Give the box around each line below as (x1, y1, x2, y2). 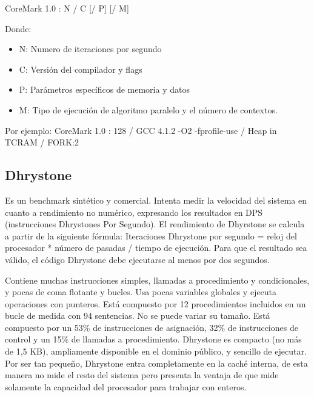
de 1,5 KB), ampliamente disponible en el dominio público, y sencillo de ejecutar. (5, 345, 307, 358)
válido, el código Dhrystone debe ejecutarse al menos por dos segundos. (5, 253, 270, 265)
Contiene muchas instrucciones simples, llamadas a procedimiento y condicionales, (5, 273, 310, 286)
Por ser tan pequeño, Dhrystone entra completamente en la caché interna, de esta (5, 356, 308, 369)
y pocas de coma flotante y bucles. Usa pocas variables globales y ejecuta (5, 285, 277, 298)
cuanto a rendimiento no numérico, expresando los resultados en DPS (5, 205, 263, 218)
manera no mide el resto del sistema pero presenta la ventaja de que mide (5, 369, 279, 381)
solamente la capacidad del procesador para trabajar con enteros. (5, 380, 247, 393)
